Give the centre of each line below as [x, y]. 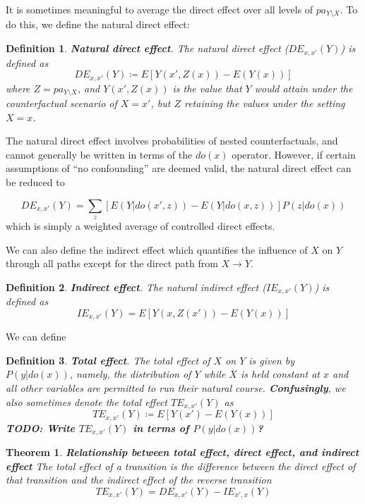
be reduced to [35, 182]
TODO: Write [40, 428]
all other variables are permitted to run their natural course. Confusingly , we [176, 388]
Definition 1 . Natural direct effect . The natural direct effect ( [147, 48]
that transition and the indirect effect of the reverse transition [139, 480]
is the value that [207, 88]
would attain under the [304, 88]
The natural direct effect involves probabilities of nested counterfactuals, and [172, 141]
